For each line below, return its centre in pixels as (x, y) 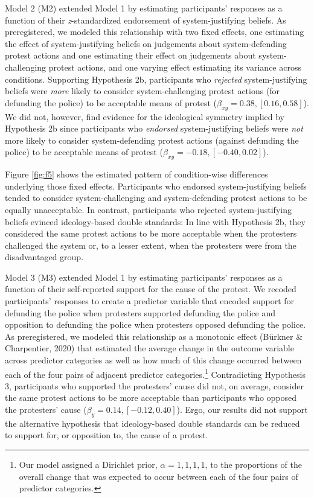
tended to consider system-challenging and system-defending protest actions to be (156, 198)
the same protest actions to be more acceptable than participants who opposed (151, 397)
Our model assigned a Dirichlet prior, (88, 464)
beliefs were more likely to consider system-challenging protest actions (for (143, 91)
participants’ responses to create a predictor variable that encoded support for (150, 301)
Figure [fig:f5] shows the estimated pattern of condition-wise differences (136, 174)
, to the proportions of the (253, 464)
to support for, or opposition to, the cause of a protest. (107, 435)
